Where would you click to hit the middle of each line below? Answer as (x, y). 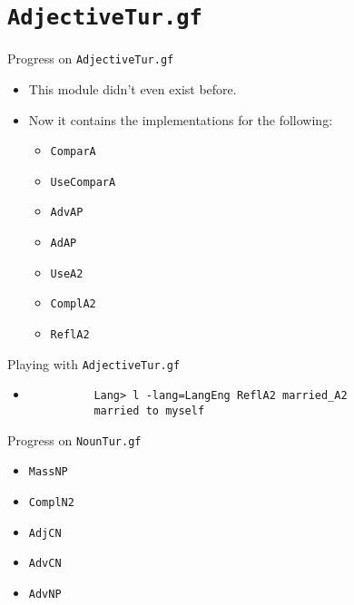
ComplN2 (51, 502)
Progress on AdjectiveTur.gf (91, 59)
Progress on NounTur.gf (74, 439)
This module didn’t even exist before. (133, 88)
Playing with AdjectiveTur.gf (94, 363)
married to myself (149, 411)
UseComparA (83, 182)
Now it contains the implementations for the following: (181, 119)
